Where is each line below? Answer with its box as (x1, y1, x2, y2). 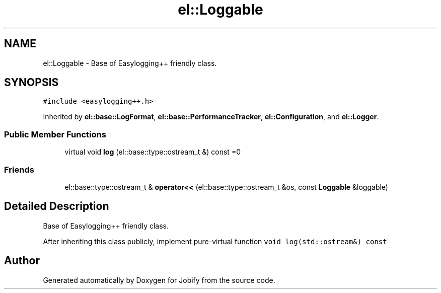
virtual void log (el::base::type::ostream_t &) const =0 (64, 148, 241, 157)
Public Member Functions (4, 129, 106, 139)
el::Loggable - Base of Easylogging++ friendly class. (43, 58, 217, 67)
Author (4, 254, 40, 267)
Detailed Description (4, 200, 109, 213)
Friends (4, 164, 34, 175)
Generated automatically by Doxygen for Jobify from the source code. (43, 275, 275, 284)
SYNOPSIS (4, 76, 59, 89)
